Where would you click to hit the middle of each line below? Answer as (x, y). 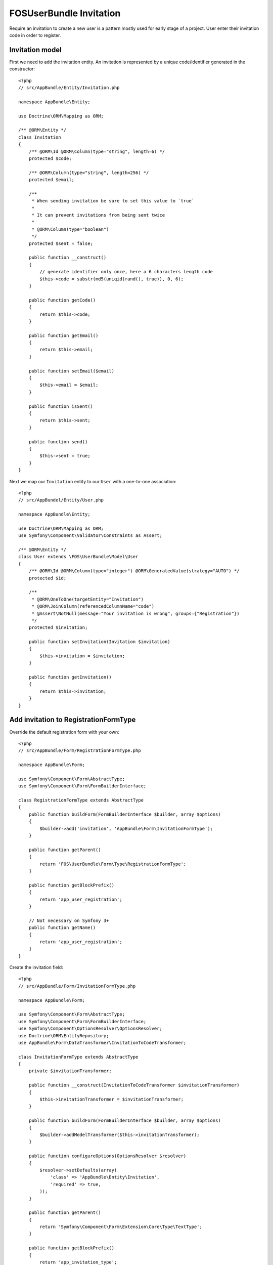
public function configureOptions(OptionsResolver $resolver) (107, 1156)
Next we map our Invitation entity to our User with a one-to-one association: (93, 481)
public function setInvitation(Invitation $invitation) (99, 642)
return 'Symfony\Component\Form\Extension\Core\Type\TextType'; (121, 1227)
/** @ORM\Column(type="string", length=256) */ (89, 173)
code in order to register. (35, 35)
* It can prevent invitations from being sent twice (98, 215)
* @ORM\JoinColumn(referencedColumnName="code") (93, 606)
